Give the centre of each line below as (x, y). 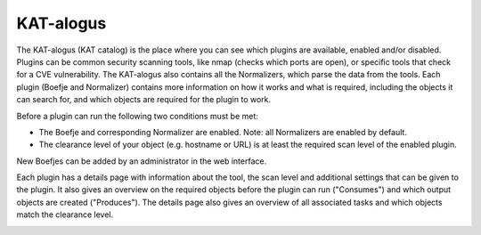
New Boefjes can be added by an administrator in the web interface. (142, 161)
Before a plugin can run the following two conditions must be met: (137, 116)
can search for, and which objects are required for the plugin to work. (144, 100)
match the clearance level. (65, 215)
